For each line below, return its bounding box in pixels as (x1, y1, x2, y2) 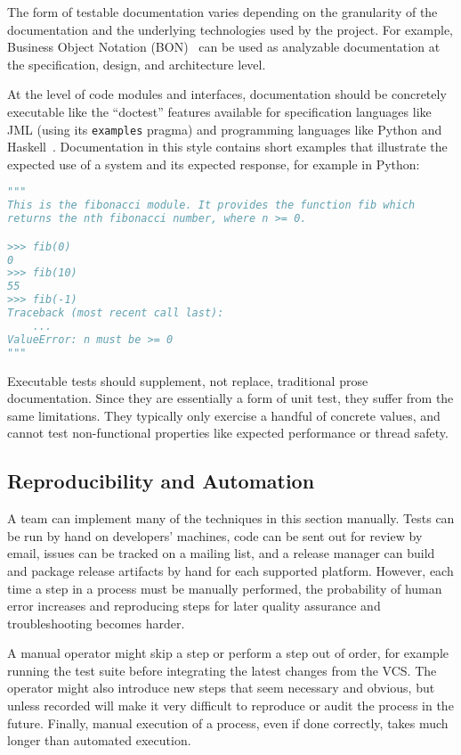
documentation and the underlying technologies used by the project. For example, (7, 20, 454, 38)
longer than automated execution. (7, 731, 191, 750)
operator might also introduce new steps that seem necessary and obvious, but (7, 678, 435, 697)
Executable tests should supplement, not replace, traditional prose (7, 371, 368, 390)
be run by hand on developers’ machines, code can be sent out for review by (7, 526, 423, 545)
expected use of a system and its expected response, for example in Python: (7, 154, 420, 173)
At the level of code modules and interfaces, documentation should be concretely (7, 85, 447, 103)
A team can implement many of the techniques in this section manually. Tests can (7, 509, 455, 528)
